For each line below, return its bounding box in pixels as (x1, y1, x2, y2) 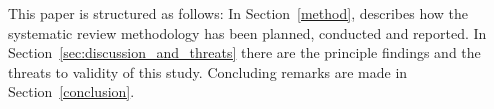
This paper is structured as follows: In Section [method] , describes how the (8, 3, 468, 23)
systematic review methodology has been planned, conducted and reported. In (8, 22, 487, 43)
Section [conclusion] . (8, 81, 135, 102)
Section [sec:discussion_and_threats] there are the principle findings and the (8, 42, 481, 63)
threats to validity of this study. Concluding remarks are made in (8, 61, 408, 82)
